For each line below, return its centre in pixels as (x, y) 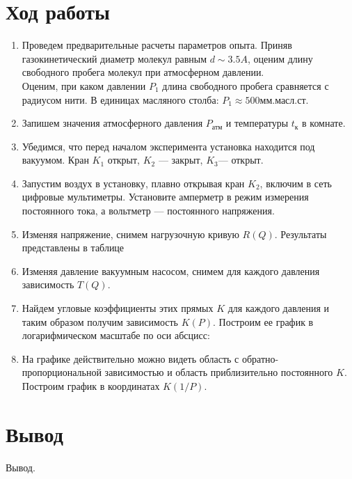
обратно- (260, 358)
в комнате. (324, 123)
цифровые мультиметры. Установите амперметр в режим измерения (165, 197)
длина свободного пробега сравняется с (246, 85)
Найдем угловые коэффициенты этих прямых (118, 308)
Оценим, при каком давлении (84, 85)
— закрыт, (181, 160)
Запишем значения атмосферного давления (112, 123)
